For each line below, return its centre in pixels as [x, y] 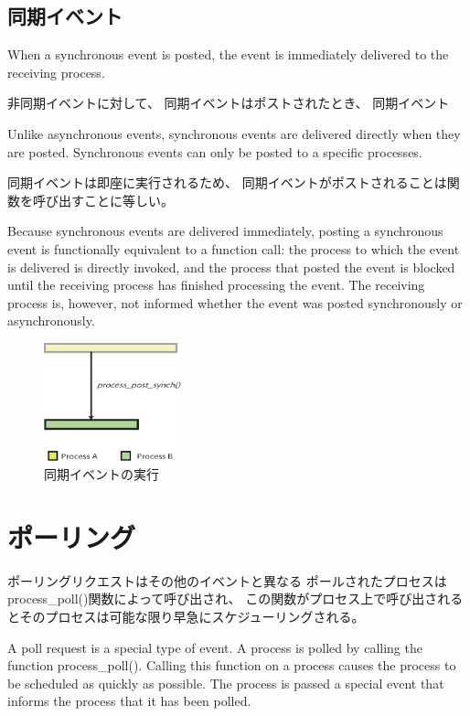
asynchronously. [51, 321]
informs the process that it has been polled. [129, 701]
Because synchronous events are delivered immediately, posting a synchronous [225, 231]
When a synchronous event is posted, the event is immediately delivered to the [228, 54]
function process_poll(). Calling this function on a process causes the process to [232, 665]
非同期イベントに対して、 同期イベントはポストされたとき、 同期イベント [229, 103]
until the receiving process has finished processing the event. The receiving [216, 285]
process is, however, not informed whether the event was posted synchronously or [235, 302]
